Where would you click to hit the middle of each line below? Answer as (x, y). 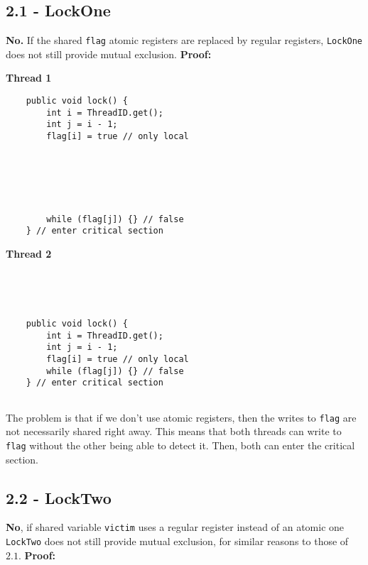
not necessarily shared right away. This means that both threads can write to (174, 431)
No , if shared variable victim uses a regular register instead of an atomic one (175, 527)
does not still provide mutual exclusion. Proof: (109, 54)
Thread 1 (29, 78)
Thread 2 (29, 253)
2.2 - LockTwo (59, 497)
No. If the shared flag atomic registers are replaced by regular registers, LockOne (184, 40)
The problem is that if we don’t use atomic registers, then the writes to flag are (181, 417)
